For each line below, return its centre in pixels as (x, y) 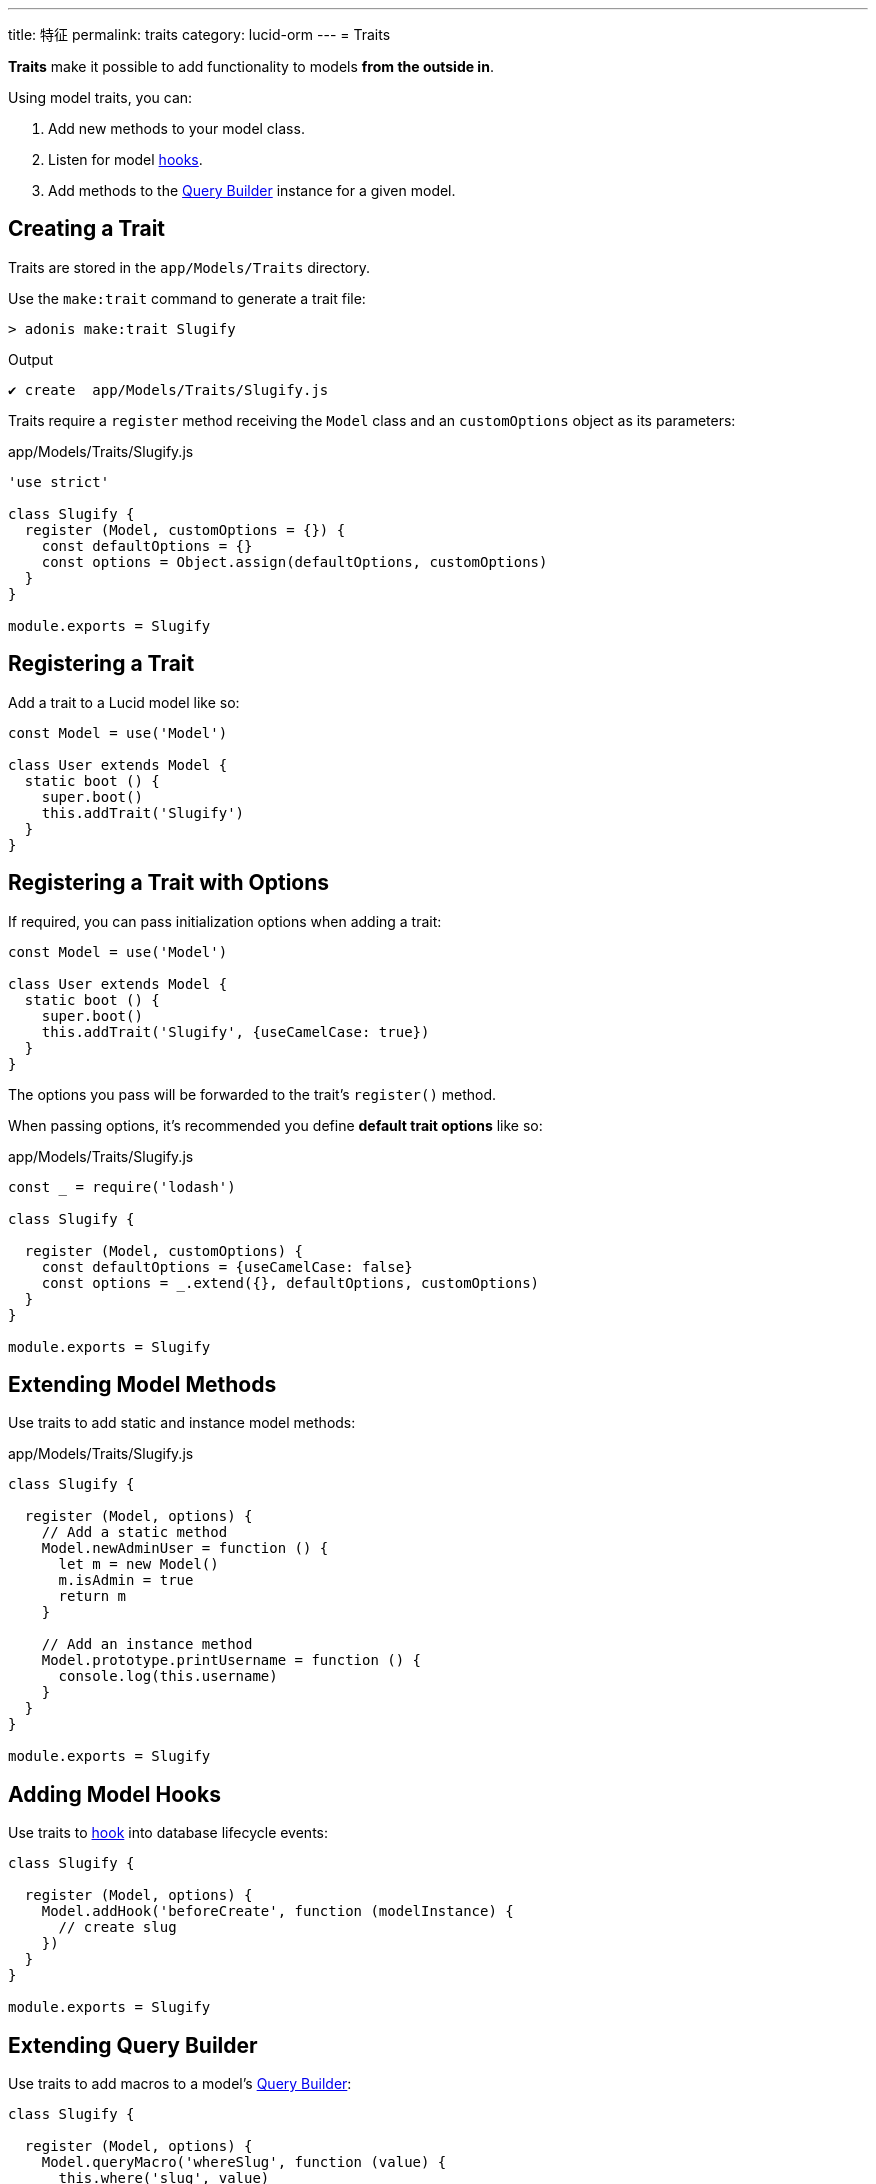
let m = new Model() (138, 1564)
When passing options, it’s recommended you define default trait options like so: (275, 1125)
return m (92, 1596)
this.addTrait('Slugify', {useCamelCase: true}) (235, 1031)
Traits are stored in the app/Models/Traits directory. (189, 267)
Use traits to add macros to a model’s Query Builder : (180, 2084)
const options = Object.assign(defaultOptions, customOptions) (294, 561)
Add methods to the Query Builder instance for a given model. (252, 190)
